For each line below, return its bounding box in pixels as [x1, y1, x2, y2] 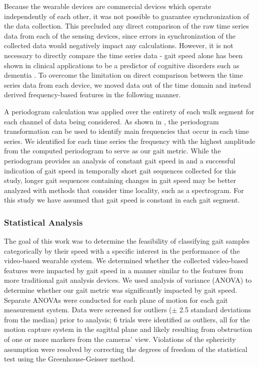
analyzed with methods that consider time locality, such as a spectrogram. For [4, 185, 244, 195]
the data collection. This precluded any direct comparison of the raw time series [4, 21, 249, 31]
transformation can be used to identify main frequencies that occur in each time [4, 126, 249, 136]
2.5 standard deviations [179, 304, 251, 315]
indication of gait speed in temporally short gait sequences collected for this [4, 165, 236, 175]
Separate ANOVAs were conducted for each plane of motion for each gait [4, 294, 228, 305]
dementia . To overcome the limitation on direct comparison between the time [4, 70, 243, 80]
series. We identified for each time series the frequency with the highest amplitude [4, 135, 255, 146]
